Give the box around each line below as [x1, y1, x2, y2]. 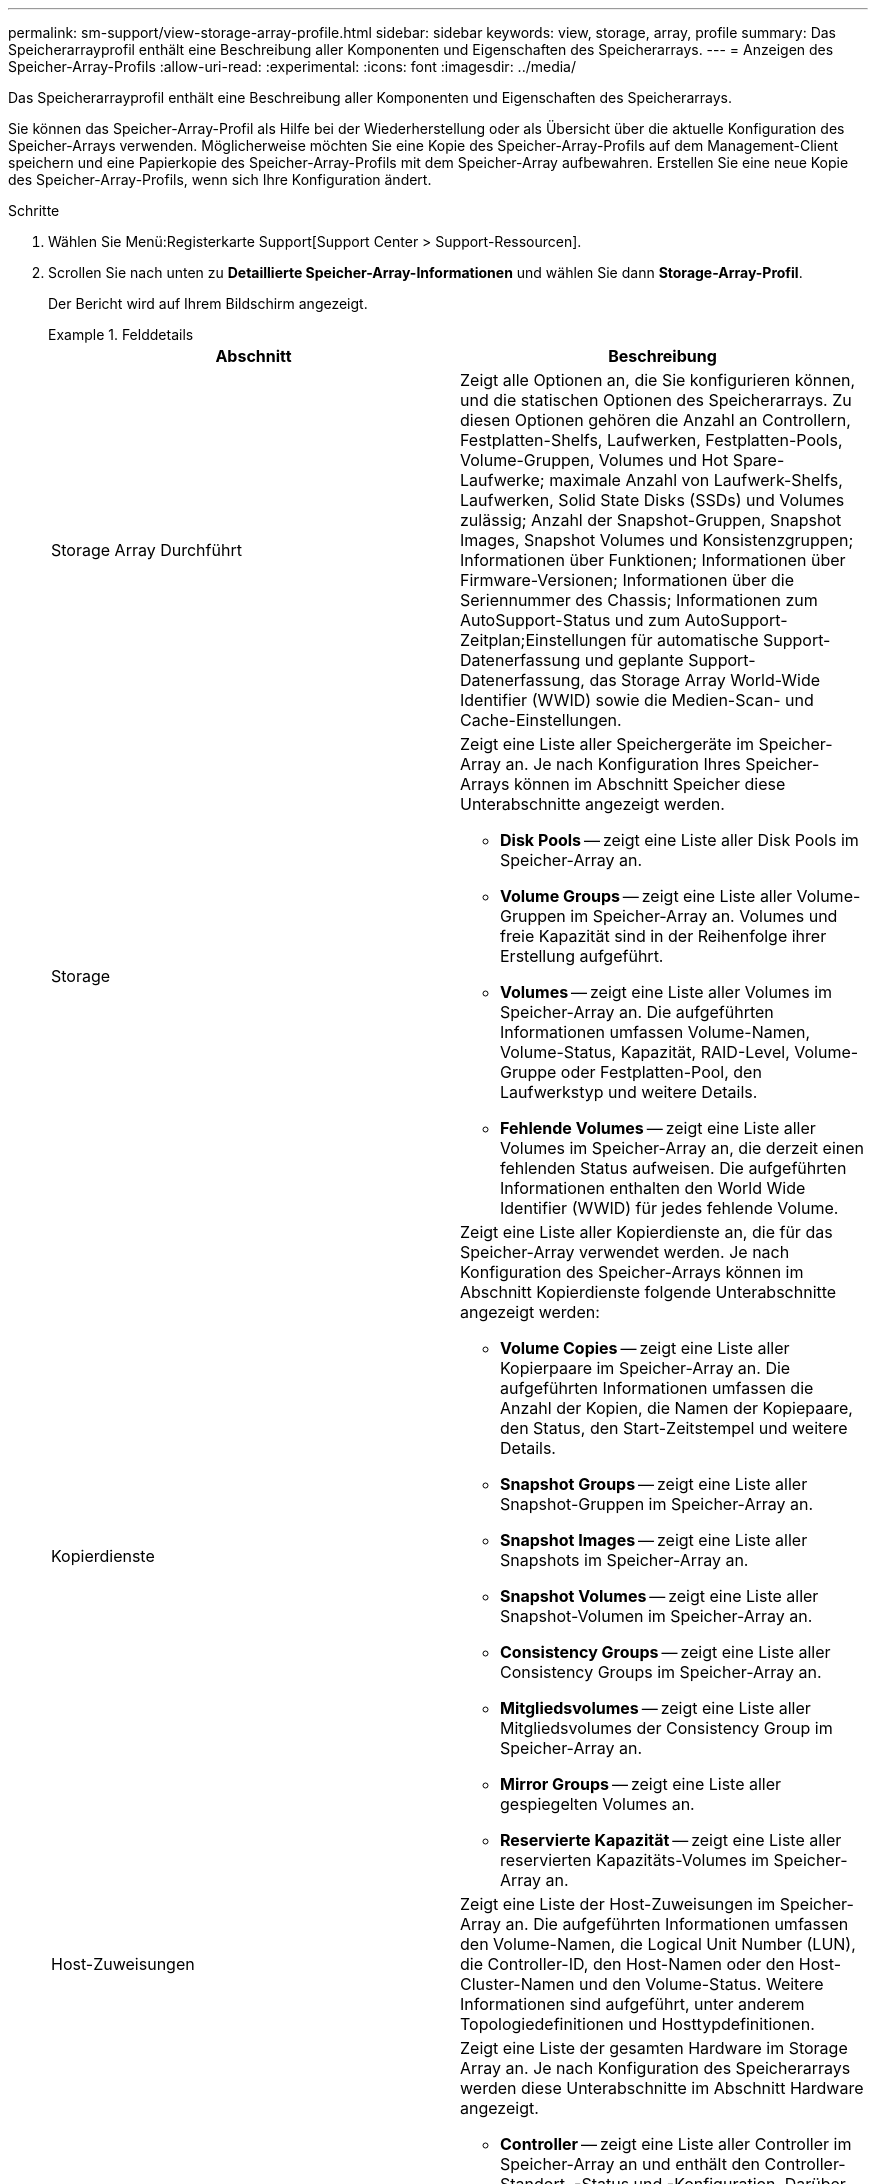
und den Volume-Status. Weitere [578, 1974, 824, 1994]
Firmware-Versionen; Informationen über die [460, 570, 794, 590]
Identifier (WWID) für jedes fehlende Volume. [500, 1198, 839, 1218]
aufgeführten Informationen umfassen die [500, 1378, 814, 1398]
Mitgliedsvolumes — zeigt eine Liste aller [500, 1698, 811, 1718]
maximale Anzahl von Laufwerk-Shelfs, [549, 470, 843, 490]
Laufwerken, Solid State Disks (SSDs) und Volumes [460, 490, 845, 510]
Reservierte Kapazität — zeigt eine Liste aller [500, 1830, 842, 1850]
